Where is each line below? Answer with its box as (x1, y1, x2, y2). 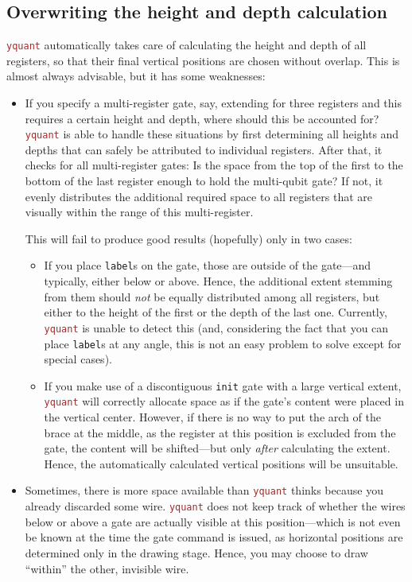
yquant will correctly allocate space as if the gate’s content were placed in (44, 393, 404, 409)
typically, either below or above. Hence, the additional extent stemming (44, 273, 393, 289)
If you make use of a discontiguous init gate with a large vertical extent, (44, 377, 402, 394)
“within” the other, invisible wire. (25, 560, 189, 576)
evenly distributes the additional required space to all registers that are (25, 188, 372, 204)
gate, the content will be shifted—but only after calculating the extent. (44, 440, 391, 456)
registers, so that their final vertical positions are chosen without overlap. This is (6, 52, 400, 68)
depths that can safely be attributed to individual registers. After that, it (25, 141, 383, 157)
